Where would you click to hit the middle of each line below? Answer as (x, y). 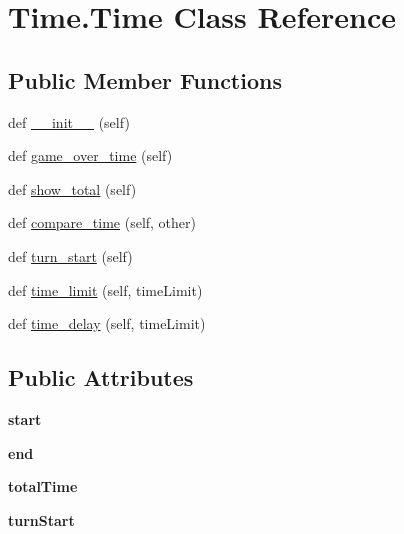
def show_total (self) (72, 188)
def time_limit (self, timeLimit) (105, 289)
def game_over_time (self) (90, 155)
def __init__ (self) (69, 121)
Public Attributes (101, 377)
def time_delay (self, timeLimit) (107, 323)
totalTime (43, 486)
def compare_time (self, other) (102, 222)
